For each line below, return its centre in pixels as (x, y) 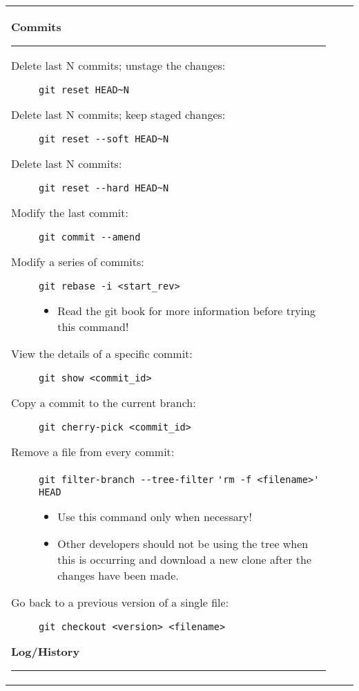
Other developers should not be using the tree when (183, 543)
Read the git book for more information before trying (187, 311)
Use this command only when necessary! (155, 517)
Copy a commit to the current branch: (104, 403)
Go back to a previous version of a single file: (120, 602)
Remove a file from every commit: (93, 452)
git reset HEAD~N (84, 90)
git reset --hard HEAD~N (104, 188)
